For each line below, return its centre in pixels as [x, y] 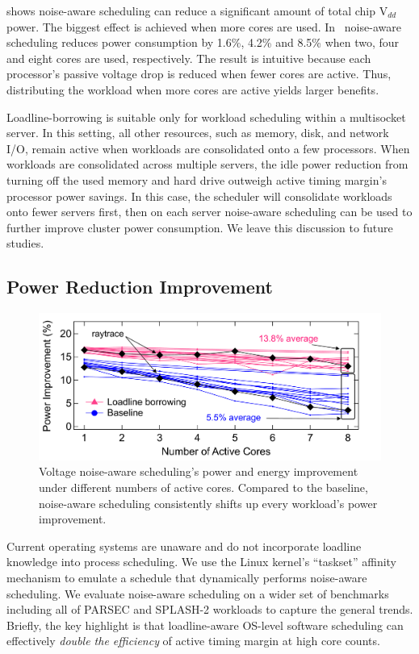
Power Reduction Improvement [140, 287]
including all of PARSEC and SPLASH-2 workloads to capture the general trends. [210, 609]
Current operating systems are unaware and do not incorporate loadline [184, 546]
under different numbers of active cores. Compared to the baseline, [203, 487]
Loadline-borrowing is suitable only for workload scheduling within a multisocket [206, 117]
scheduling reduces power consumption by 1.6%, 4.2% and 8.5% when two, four [203, 42]
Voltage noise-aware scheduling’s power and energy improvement [199, 471]
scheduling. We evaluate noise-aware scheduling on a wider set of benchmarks [198, 593]
